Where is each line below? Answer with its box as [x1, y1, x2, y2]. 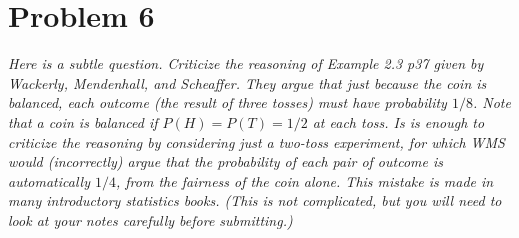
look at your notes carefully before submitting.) [8, 209, 293, 230]
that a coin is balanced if [8, 111, 158, 132]
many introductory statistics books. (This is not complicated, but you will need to [8, 190, 502, 211]
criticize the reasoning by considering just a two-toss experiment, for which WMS [8, 131, 505, 152]
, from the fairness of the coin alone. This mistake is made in [115, 170, 494, 191]
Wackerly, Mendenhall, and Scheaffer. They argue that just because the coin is [8, 72, 487, 93]
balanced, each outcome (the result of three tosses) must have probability [8, 92, 447, 113]
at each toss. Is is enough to [312, 111, 485, 132]
